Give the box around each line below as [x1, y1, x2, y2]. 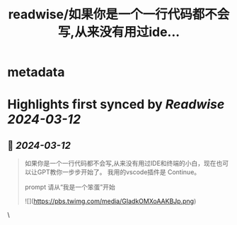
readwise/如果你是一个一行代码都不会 [8, 6, 230, 23]
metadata [7, 64, 65, 80]
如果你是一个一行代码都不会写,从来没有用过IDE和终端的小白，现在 [24, 159, 217, 168]
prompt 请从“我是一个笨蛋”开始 [24, 183, 115, 191]
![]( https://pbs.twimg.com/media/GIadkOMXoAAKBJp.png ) [24, 197, 197, 205]
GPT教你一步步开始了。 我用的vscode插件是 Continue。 [37, 168, 201, 176]
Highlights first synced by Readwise [7, 97, 225, 113]
